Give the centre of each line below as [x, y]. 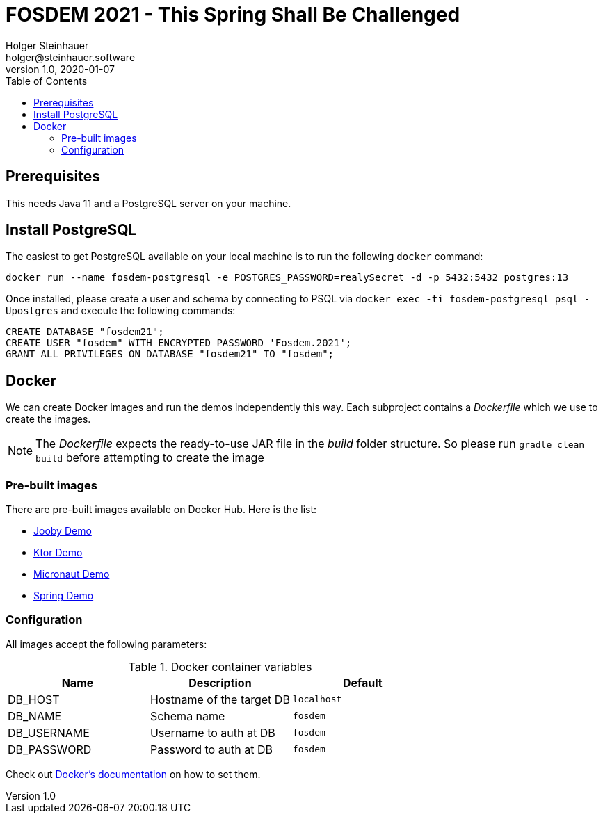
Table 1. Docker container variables [220, 666]
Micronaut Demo [72, 574]
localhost [317, 699]
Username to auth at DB [212, 732]
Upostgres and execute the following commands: [121, 311]
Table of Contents [47, 81]
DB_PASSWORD [50, 749]
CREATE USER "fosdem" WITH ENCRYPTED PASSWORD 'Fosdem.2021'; [179, 343]
